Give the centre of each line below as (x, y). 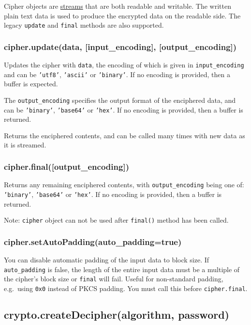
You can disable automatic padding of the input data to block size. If (107, 260)
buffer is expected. (31, 84)
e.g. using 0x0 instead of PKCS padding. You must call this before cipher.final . (126, 288)
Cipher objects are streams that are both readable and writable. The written (118, 6)
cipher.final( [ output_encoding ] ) (66, 166)
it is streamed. (25, 145)
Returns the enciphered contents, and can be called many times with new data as (125, 135)
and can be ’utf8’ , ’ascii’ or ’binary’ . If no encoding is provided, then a (117, 74)
